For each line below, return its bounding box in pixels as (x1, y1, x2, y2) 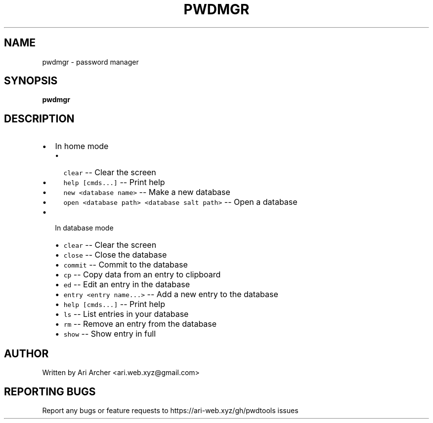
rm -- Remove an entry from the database (63, 319, 217, 329)
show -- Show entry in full (63, 329, 156, 339)
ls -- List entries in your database (63, 309, 189, 319)
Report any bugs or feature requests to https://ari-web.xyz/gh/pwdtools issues (42, 406, 299, 415)
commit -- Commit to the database (63, 260, 188, 270)
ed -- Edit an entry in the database (63, 279, 190, 290)
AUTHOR (4, 347, 49, 360)
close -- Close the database (63, 250, 167, 260)
